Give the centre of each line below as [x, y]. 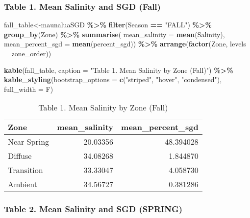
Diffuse [20, 156]
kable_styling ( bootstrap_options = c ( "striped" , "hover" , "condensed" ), [113, 79]
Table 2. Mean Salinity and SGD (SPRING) [93, 209]
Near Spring [29, 142]
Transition [25, 170]
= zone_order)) [28, 53]
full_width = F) [29, 89]
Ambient [23, 184]
